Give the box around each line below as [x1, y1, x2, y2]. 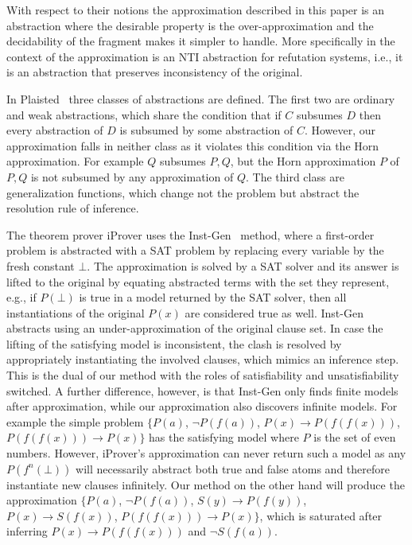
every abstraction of [6, 122, 103, 138]
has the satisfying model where [149, 429, 299, 446]
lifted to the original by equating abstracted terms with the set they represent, [6, 273, 390, 290]
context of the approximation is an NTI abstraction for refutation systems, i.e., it [6, 48, 403, 64]
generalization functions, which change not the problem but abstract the [6, 184, 360, 200]
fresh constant [6, 257, 75, 274]
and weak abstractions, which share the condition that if [6, 106, 282, 123]
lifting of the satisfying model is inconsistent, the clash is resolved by [6, 335, 342, 352]
